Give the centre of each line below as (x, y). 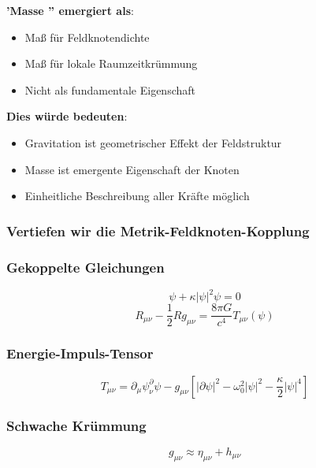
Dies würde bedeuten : (67, 116)
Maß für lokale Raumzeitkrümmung (111, 63)
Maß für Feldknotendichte (87, 37)
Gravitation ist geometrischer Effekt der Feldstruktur (153, 142)
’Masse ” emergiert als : (70, 10)
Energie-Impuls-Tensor (80, 353)
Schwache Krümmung (76, 425)
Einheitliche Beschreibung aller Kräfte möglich (137, 196)
